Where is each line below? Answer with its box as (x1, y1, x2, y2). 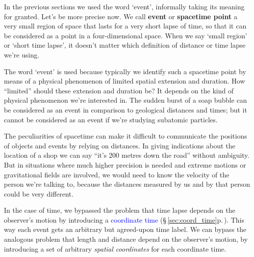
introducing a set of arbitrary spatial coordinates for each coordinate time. (4, 243, 227, 254)
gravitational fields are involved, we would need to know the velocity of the (4, 169, 229, 179)
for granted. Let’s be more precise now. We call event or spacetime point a (4, 11, 237, 21)
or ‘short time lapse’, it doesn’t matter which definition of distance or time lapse (4, 40, 246, 50)
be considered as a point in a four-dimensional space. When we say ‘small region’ (4, 30, 248, 40)
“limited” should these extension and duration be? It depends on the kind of (4, 85, 234, 95)
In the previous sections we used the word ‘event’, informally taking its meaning (4, 1, 245, 11)
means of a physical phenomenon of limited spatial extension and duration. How (4, 76, 245, 86)
